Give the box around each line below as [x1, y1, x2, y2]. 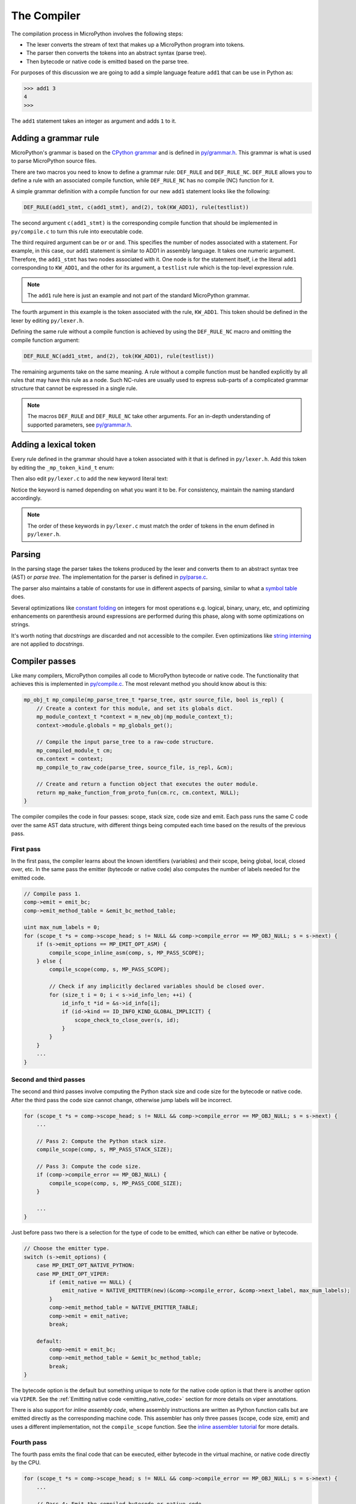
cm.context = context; [36, 756, 103, 762]
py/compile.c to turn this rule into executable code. [11, 227, 144, 235]
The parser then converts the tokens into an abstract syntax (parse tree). [26, 49, 207, 57]
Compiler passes [11, 656, 76, 666]
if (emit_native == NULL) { [49, 1278, 132, 1286]
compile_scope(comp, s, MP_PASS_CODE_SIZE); [49, 1180, 183, 1186]
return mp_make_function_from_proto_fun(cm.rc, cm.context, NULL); [36, 789, 240, 796]
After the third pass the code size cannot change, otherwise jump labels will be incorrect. [11, 1096, 233, 1103]
